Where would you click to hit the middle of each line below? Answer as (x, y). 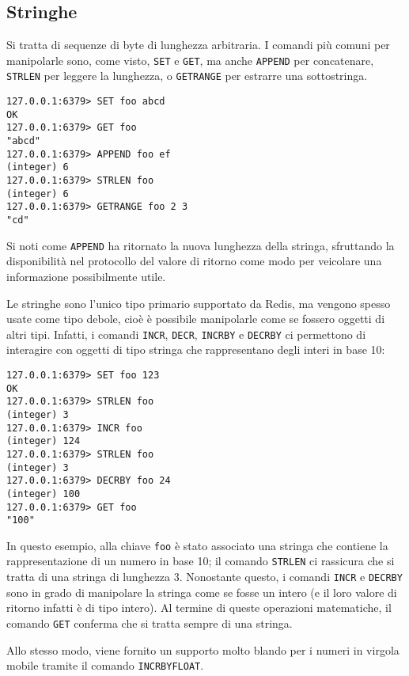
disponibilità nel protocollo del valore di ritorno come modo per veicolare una (194, 261)
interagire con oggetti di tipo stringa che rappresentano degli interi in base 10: (196, 349)
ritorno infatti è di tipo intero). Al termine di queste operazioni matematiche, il (199, 608)
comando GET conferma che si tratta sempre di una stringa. (150, 623)
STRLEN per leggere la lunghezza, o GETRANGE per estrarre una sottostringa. (187, 76)
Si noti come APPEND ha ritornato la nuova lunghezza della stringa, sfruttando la (201, 245)
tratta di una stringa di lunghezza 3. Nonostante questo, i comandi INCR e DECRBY (204, 577)
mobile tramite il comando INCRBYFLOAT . (105, 665)
